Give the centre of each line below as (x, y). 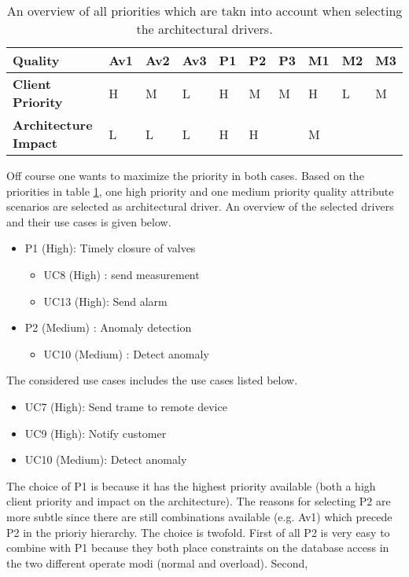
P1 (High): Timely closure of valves (110, 248)
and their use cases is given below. (89, 221)
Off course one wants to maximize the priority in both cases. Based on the (185, 175)
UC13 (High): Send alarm (105, 301)
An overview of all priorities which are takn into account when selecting (204, 11)
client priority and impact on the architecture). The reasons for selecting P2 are (199, 501)
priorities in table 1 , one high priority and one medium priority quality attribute (200, 191)
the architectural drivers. (204, 29)
